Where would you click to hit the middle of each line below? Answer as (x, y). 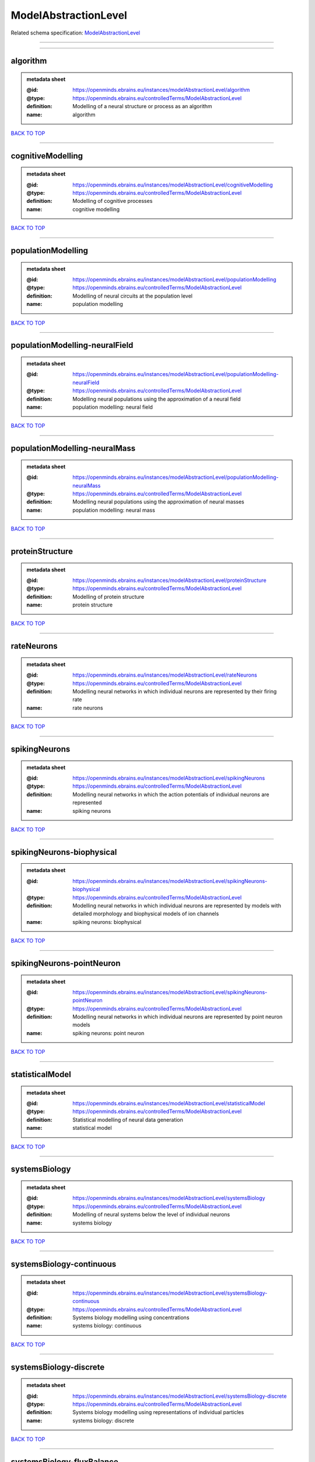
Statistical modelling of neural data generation (128, 1119)
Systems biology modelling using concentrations (131, 1317)
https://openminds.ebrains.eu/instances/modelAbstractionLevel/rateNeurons (165, 675)
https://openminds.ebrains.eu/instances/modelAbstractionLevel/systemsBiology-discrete (180, 1396)
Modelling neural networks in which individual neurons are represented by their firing (175, 692)
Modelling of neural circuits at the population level (132, 296)
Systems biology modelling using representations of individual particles (158, 1412)
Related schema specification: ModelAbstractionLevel (76, 33)
